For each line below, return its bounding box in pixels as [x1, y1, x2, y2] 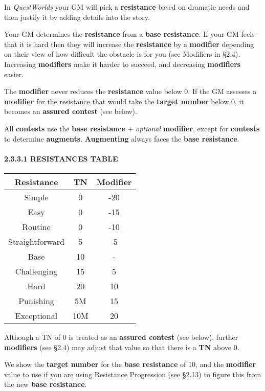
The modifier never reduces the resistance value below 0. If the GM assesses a [4, 86, 257, 97]
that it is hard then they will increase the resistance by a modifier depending [4, 38, 254, 49]
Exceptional [15, 309, 58, 321]
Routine [22, 220, 51, 233]
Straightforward [8, 235, 64, 247]
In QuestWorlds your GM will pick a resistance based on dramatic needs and [4, 2, 250, 12]
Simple [24, 191, 49, 203]
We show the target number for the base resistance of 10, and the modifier [4, 359, 256, 370]
